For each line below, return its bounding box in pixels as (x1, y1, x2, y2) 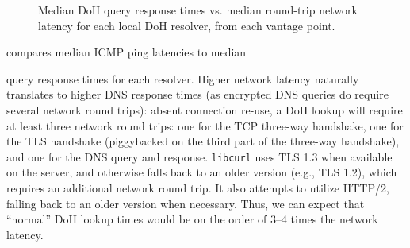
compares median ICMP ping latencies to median (6, 44, 247, 60)
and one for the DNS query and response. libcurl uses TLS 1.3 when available (6, 148, 393, 165)
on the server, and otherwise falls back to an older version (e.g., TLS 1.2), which (6, 164, 397, 180)
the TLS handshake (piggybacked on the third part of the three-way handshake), (6, 133, 400, 149)
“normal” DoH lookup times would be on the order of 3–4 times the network (6, 211, 378, 227)
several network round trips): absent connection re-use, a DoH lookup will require (6, 101, 403, 118)
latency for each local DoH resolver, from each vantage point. (38, 17, 335, 33)
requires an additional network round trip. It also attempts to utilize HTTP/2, (6, 180, 389, 196)
